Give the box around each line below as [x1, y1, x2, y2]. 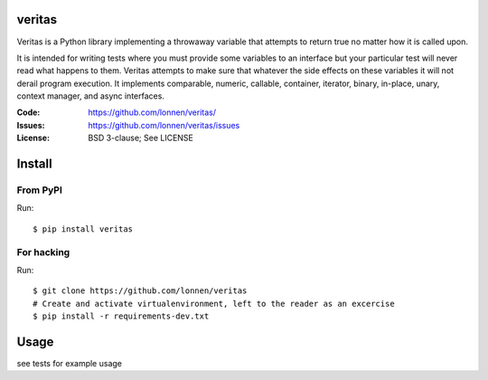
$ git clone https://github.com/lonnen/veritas [33, 286, 248, 296]
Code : [16, 107, 41, 118]
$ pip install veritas [33, 223, 134, 234]
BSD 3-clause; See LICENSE [88, 132, 194, 144]
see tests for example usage [16, 358, 122, 369]
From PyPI [16, 184, 63, 196]
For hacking [16, 245, 70, 258]
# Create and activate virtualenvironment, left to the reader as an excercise [33, 299, 395, 309]
